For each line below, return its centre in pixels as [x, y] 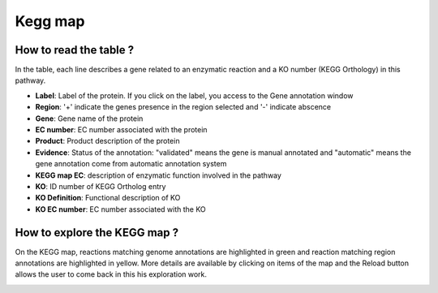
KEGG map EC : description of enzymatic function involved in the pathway [158, 175]
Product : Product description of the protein [107, 141]
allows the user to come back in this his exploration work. [111, 274]
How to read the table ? [75, 50]
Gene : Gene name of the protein [89, 118]
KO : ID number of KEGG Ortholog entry [101, 186]
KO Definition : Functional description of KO [108, 198]
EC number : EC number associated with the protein [121, 130]
